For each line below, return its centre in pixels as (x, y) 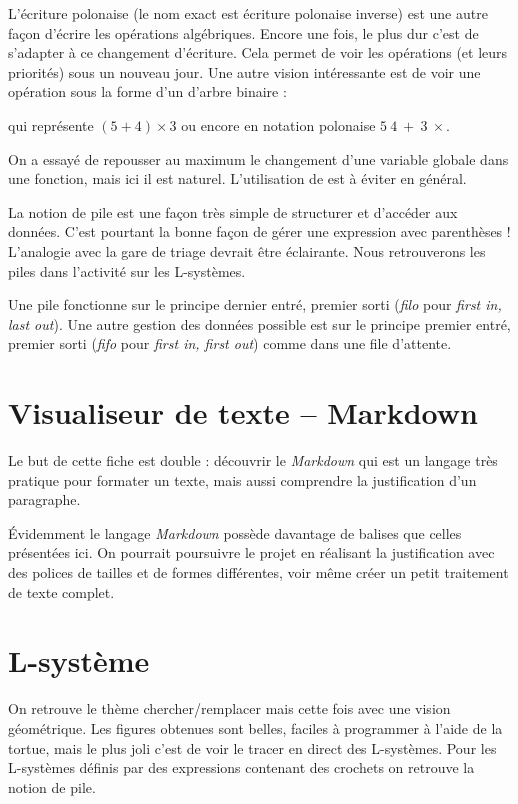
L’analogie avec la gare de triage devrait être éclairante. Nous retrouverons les (247, 250)
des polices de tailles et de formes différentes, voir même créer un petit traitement (258, 572)
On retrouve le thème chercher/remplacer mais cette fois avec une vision (229, 708)
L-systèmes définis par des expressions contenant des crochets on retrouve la (241, 767)
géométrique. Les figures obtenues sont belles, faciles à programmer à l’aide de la (255, 727)
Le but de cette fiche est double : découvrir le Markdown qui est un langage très (253, 460)
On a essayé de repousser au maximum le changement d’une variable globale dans (258, 158)
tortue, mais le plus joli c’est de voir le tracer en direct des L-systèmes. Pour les (252, 747)
